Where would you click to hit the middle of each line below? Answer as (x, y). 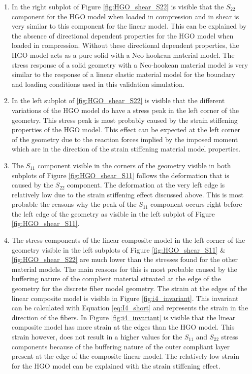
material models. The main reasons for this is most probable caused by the (124, 269)
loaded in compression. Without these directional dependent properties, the (125, 45)
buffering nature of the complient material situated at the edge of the (116, 279)
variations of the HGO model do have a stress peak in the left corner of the (125, 110)
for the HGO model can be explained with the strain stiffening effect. (116, 365)
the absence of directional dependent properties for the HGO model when (123, 35)
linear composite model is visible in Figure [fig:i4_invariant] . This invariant (125, 298)
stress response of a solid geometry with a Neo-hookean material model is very (130, 64)
